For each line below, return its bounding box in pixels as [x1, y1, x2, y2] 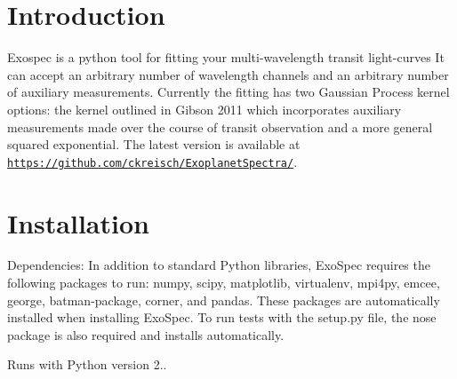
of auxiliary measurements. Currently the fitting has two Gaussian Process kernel [7, 83, 450, 101]
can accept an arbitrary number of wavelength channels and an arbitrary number [7, 65, 449, 83]
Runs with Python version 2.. [7, 355, 167, 374]
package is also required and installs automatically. [7, 325, 285, 343]
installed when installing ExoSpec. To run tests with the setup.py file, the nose [7, 308, 437, 327]
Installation [7, 204, 149, 241]
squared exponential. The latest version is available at [7, 135, 301, 154]
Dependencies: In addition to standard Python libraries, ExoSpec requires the [7, 256, 430, 274]
